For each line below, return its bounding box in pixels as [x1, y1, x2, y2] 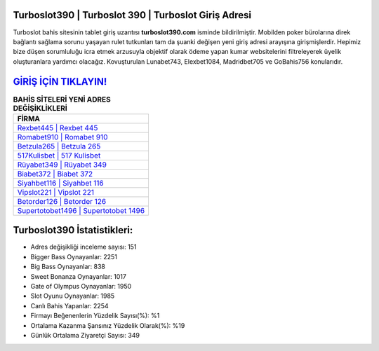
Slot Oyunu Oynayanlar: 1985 [30, 291, 115, 301]
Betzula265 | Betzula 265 [17, 141, 101, 151]
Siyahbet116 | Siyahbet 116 [17, 178, 105, 188]
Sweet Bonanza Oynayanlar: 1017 [30, 272, 126, 280]
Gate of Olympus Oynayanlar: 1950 [30, 282, 132, 291]
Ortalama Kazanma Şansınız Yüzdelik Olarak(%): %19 [30, 321, 185, 329]
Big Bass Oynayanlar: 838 [30, 263, 105, 271]
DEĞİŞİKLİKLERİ [13, 103, 68, 113]
